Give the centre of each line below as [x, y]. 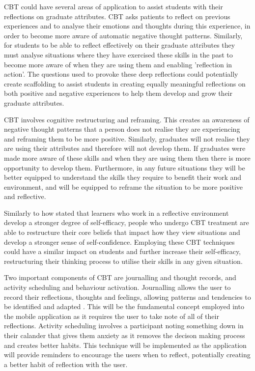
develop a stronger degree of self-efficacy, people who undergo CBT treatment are [127, 222]
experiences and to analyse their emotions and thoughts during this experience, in [127, 26]
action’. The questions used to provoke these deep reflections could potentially [121, 74]
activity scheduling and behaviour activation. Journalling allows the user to [117, 287]
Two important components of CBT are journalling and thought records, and [120, 277]
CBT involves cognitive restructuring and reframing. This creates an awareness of [127, 119]
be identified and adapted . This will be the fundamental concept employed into [124, 306]
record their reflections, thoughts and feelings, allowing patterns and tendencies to [127, 297]
